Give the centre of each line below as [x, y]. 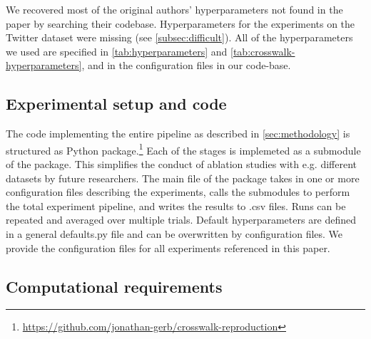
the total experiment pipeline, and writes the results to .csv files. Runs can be [176, 205]
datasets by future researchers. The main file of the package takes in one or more [183, 178]
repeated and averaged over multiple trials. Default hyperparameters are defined [181, 220]
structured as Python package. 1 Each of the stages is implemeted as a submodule [183, 149]
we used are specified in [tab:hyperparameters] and [117, 51]
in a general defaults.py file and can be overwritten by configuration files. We [174, 233]
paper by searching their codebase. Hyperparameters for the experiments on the [181, 23]
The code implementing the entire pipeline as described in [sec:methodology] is [178, 134]
